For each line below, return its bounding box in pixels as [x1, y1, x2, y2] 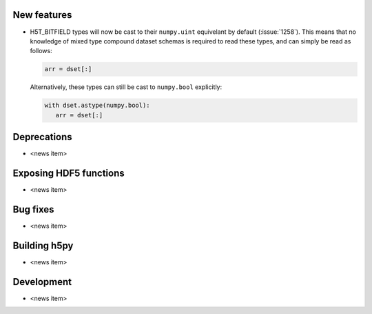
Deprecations [12, 131, 72, 143]
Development [12, 276, 72, 288]
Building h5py [12, 239, 74, 251]
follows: [30, 47, 52, 55]
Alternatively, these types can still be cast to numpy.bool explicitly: [30, 83, 223, 91]
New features [12, 9, 72, 21]
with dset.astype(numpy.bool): [44, 101, 151, 110]
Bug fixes [12, 204, 54, 215]
